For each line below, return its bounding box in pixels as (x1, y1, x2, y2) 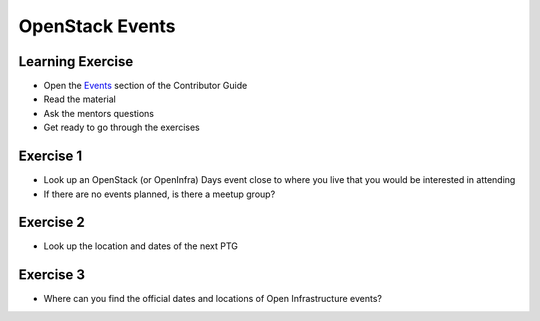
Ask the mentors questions (43, 107, 155, 119)
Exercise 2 (18, 214, 85, 231)
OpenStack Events (18, 15, 176, 37)
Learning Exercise (18, 53, 134, 70)
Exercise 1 (18, 148, 83, 165)
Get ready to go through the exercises (43, 121, 200, 134)
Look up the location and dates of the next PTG (43, 240, 239, 252)
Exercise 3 (18, 266, 85, 284)
